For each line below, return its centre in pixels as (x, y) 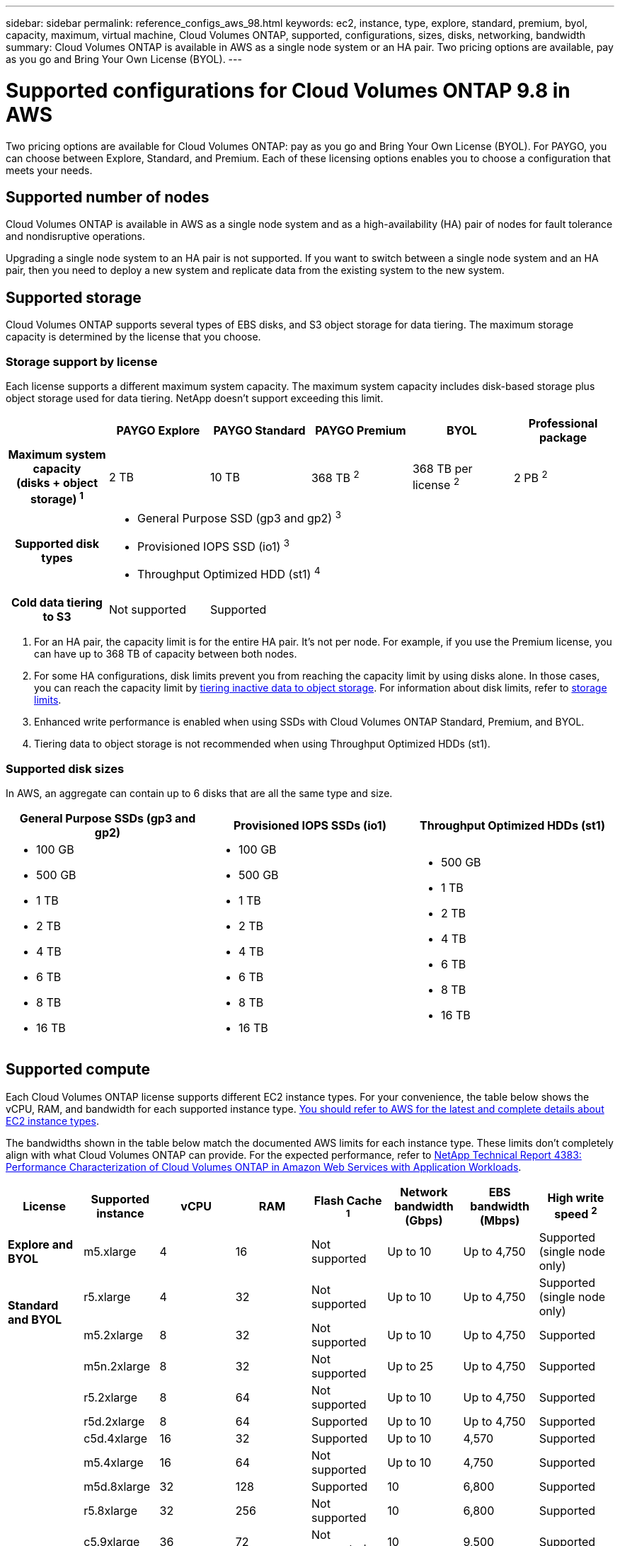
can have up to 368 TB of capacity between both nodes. (166, 654)
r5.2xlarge (111, 1397)
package (563, 437)
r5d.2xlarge (114, 1421)
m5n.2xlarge (117, 1366)
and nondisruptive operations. (76, 236)
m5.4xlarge (114, 1462)
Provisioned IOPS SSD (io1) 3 (213, 545)
